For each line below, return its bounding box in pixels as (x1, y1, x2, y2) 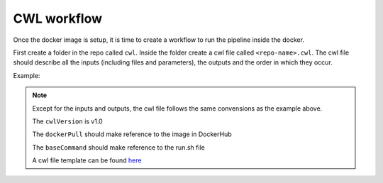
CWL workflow (13, 11, 103, 26)
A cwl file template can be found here (32, 156, 142, 165)
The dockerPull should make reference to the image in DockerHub (32, 130, 232, 138)
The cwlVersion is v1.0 (32, 117, 103, 126)
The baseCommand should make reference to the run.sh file (32, 143, 205, 152)
